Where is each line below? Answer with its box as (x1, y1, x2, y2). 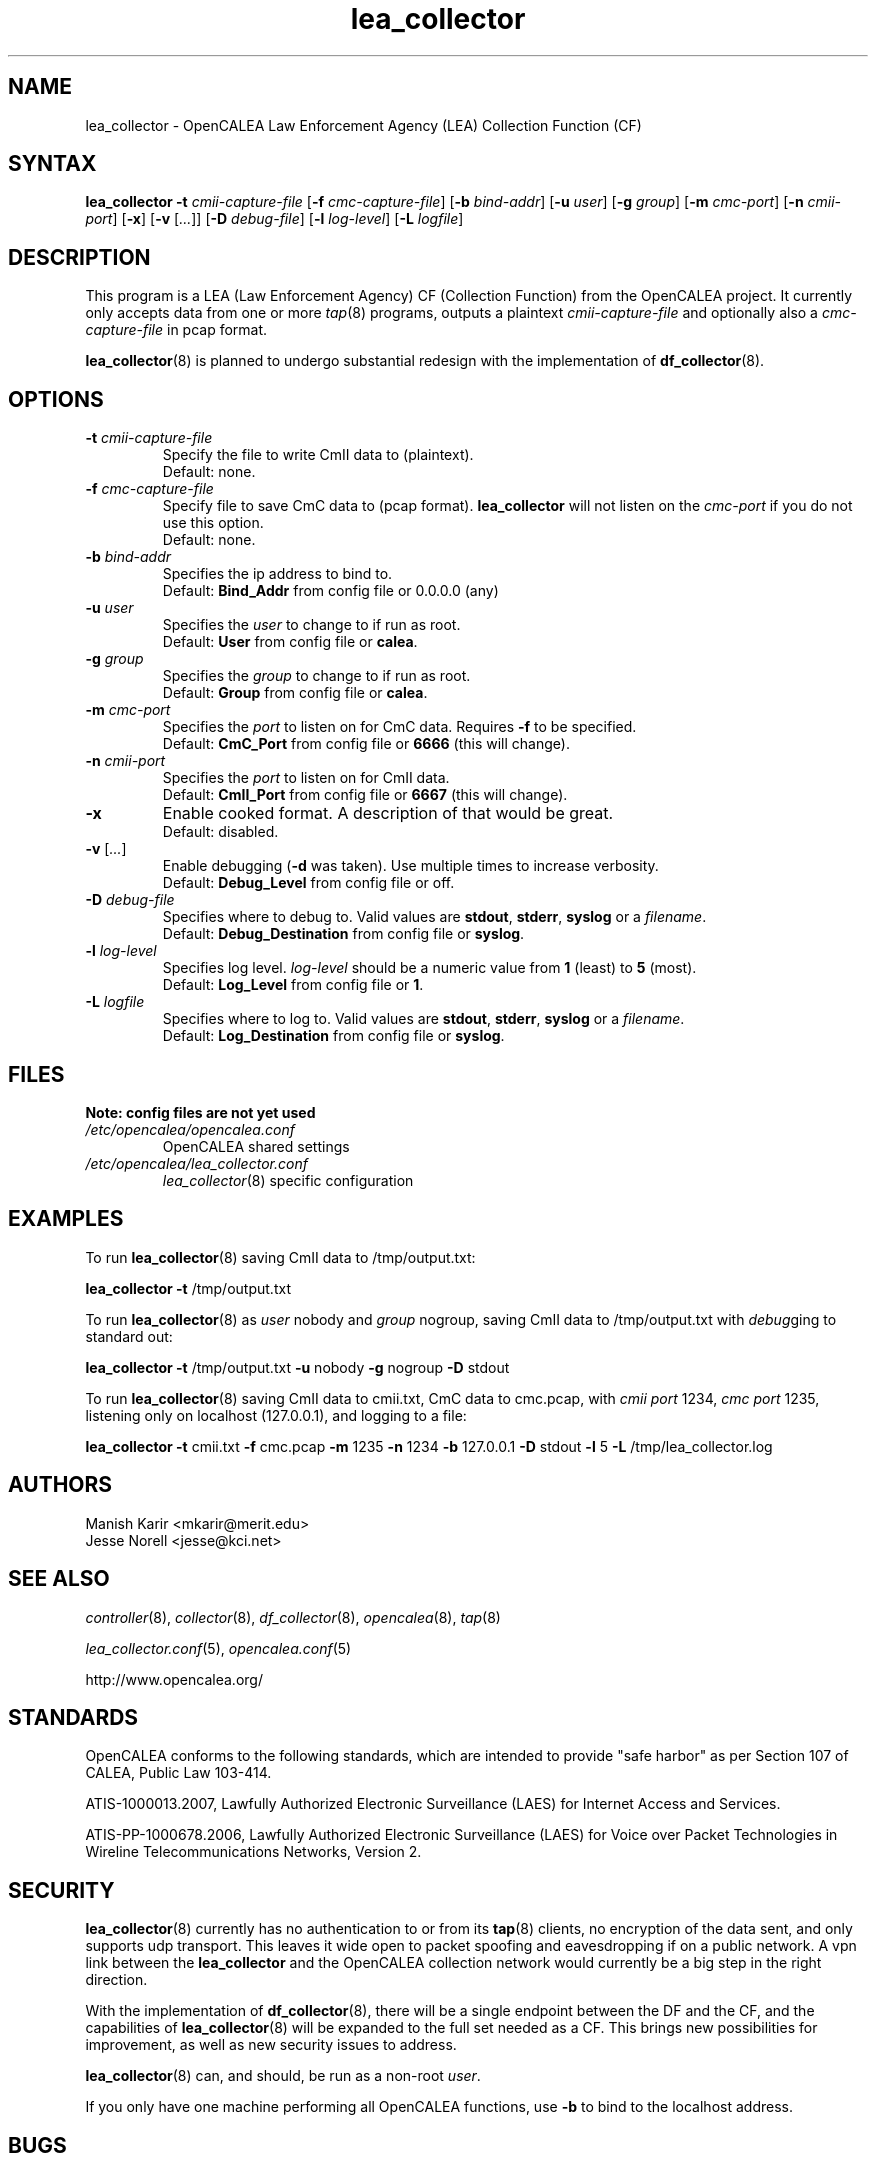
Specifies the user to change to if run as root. (162, 616, 461, 634)
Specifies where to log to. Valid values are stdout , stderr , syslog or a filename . (162, 1010, 685, 1028)
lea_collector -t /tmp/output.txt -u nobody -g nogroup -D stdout (85, 1358, 510, 1376)
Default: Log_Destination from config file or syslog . (162, 1027, 505, 1045)
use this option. (162, 514, 264, 532)
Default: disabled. (162, 823, 279, 841)
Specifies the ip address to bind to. (162, 565, 393, 583)
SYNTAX (8, 151, 97, 177)
